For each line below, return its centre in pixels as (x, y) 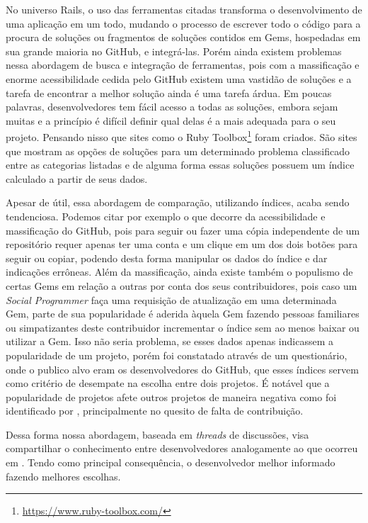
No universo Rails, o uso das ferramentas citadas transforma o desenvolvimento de (184, 9)
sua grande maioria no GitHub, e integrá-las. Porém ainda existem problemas (174, 51)
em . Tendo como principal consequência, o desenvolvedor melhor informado (171, 462)
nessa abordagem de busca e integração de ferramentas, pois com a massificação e (183, 65)
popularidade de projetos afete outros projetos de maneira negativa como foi (171, 397)
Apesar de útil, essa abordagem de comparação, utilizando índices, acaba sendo (178, 202)
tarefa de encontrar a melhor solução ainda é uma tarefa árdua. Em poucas (169, 92)
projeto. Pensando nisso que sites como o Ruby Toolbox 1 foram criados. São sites (182, 136)
